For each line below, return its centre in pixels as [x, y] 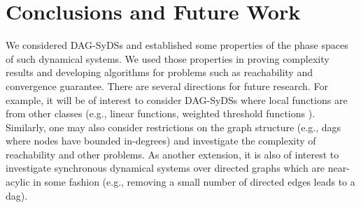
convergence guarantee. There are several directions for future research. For [167, 86]
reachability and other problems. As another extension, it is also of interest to [172, 154]
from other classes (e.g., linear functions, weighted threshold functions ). [161, 113]
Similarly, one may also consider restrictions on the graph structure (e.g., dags [174, 127]
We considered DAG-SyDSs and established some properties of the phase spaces [177, 45]
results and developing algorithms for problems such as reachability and [159, 72]
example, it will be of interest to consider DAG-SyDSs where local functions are [177, 99]
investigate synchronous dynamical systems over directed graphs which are [165, 168]
